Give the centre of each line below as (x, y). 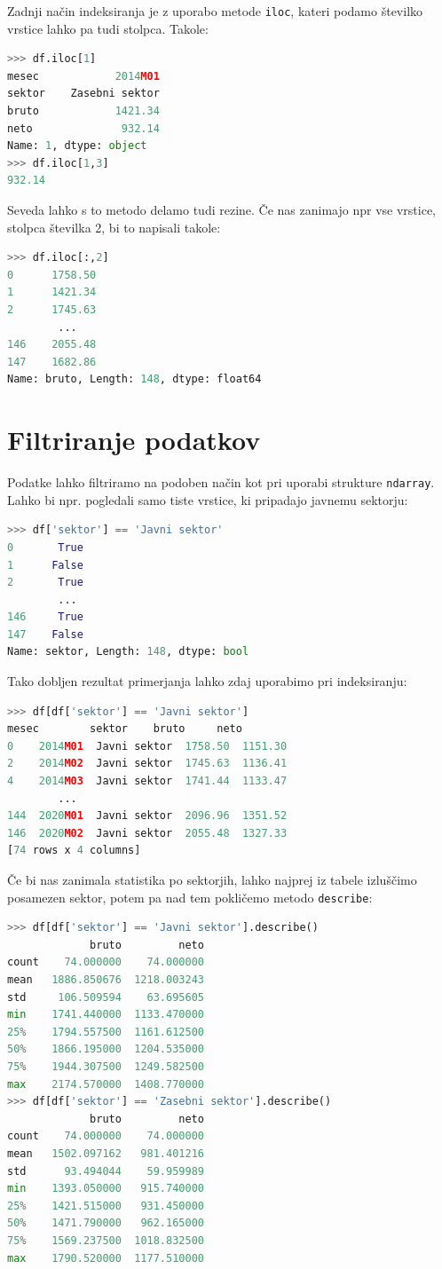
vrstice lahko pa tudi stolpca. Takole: (108, 28)
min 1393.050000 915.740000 (106, 1189)
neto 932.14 (83, 128)
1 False (45, 565)
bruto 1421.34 (83, 111)
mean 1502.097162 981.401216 (106, 1153)
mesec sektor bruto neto (125, 729)
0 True (45, 547)
